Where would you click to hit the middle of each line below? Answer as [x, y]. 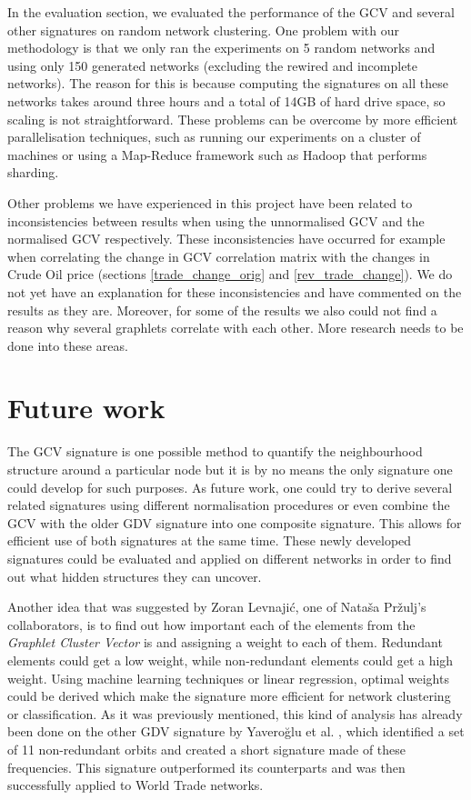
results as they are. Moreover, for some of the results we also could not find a [222, 310]
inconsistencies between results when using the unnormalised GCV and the [216, 220]
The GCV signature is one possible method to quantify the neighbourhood [215, 451]
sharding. [33, 172]
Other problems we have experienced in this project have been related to [210, 202]
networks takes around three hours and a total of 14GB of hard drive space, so [226, 100]
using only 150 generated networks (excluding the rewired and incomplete [213, 65]
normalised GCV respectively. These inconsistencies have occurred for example [226, 239]
